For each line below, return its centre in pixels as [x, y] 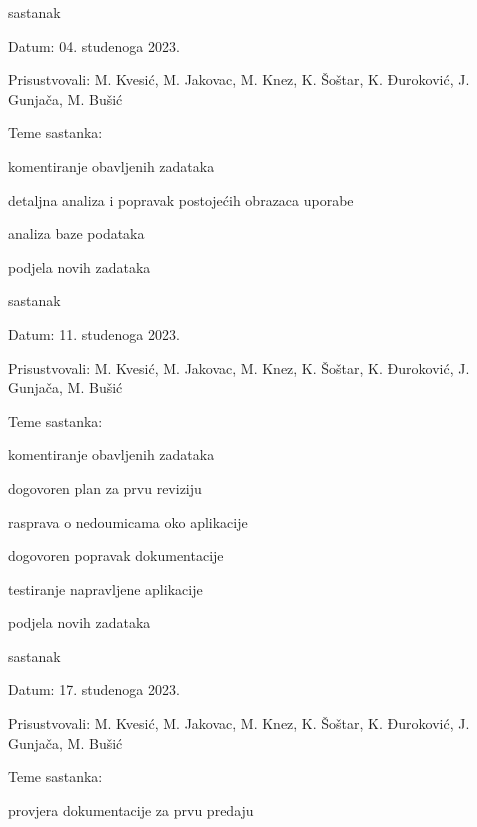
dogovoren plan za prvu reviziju [105, 487]
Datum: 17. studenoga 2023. [94, 689]
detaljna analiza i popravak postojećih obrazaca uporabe [181, 199]
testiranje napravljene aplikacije [105, 588]
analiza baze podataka [76, 233]
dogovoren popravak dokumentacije [116, 555]
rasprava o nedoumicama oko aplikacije [128, 521]
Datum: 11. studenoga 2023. [94, 333]
